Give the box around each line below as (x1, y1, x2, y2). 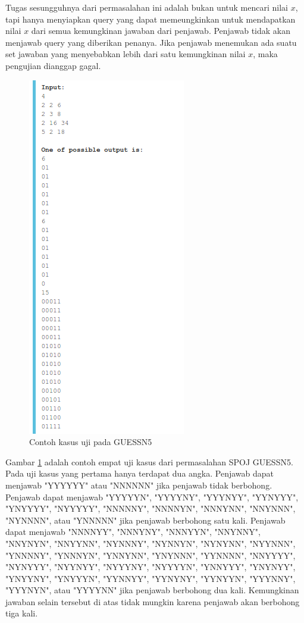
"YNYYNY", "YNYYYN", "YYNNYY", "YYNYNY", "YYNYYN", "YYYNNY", (5, 572, 296, 584)
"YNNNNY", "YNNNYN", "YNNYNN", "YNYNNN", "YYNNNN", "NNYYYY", (5, 549, 296, 561)
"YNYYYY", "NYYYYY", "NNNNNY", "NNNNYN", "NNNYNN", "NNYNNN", (5, 502, 296, 515)
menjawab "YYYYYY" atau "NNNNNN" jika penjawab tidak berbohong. (5, 478, 272, 491)
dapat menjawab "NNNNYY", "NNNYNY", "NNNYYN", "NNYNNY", (5, 525, 261, 538)
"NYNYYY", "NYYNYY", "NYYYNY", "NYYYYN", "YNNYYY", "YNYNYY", (5, 561, 296, 573)
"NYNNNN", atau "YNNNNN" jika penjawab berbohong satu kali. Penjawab (5, 514, 286, 526)
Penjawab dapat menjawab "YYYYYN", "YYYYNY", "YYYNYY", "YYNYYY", (5, 490, 299, 503)
